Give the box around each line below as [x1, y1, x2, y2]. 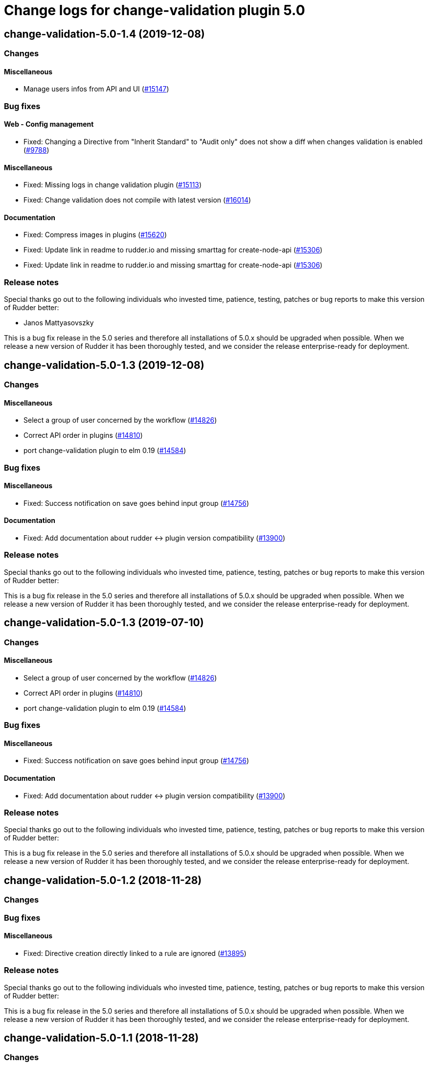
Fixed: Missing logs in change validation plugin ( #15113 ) [23, 181, 202, 189]
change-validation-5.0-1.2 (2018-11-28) [4, 874, 202, 886]
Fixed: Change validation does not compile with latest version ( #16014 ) [23, 196, 251, 204]
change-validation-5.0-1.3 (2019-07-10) [4, 616, 204, 629]
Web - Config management [4, 120, 94, 129]
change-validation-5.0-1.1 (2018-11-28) [4, 1032, 199, 1044]
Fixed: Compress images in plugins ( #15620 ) [23, 230, 167, 239]
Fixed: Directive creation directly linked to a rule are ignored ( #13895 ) [23, 949, 247, 957]
